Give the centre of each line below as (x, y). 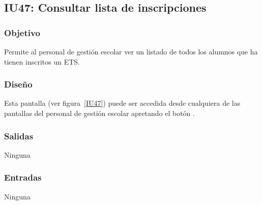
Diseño (18, 84)
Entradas (23, 177)
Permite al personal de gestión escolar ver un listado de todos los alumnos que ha (131, 51)
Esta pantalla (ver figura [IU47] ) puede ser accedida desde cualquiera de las (122, 103)
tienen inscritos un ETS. (42, 61)
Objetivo (22, 32)
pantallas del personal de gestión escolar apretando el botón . (99, 113)
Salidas (19, 136)
